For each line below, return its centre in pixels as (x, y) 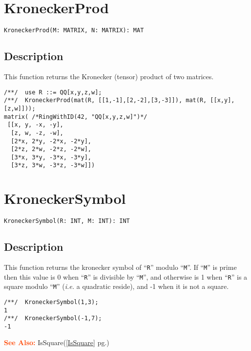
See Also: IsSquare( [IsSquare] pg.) (57, 342)
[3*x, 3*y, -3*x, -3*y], (51, 157)
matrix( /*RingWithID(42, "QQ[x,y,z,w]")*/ (76, 117)
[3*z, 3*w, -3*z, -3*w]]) (53, 165)
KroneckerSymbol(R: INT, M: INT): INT (67, 221)
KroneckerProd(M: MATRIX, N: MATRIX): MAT (74, 31)
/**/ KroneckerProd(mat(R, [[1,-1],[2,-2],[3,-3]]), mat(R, (105, 100)
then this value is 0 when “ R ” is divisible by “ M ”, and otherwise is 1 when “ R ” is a (126, 276)
